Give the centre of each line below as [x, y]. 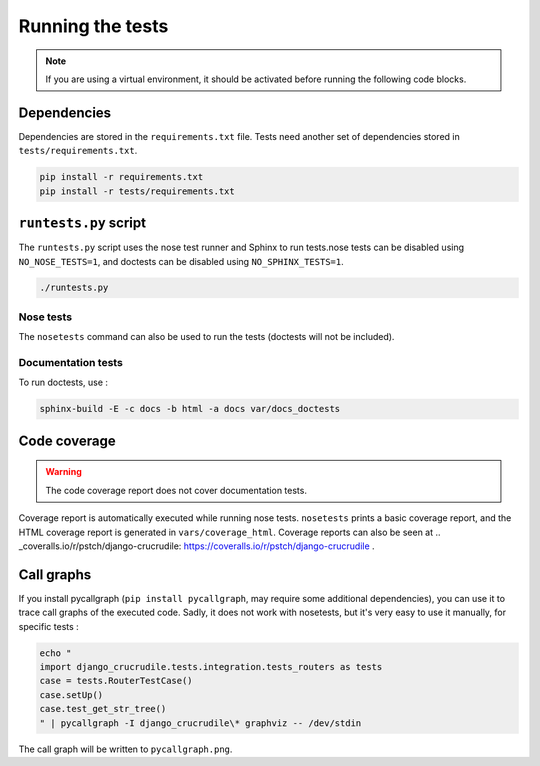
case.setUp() [71, 694]
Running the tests [93, 26]
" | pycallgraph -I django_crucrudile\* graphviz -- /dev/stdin [200, 723]
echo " [55, 653]
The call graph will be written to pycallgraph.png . [125, 749]
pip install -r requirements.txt [121, 177]
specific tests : [48, 626]
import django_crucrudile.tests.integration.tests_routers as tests [211, 666]
